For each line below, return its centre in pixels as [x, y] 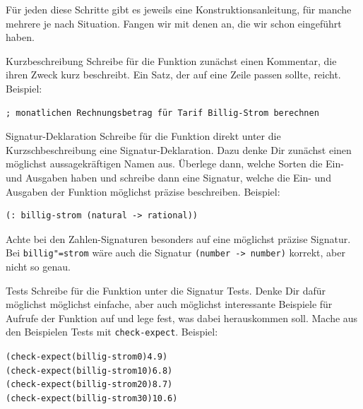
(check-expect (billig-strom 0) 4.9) [87, 357]
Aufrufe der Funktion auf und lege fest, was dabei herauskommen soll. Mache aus [182, 318]
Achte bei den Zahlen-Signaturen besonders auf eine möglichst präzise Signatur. [178, 238]
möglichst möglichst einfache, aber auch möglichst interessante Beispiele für [169, 304]
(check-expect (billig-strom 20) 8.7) [89, 385]
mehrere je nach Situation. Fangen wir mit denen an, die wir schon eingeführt [174, 23]
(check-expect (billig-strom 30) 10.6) [92, 398]
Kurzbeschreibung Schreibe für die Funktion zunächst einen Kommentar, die [171, 60]
